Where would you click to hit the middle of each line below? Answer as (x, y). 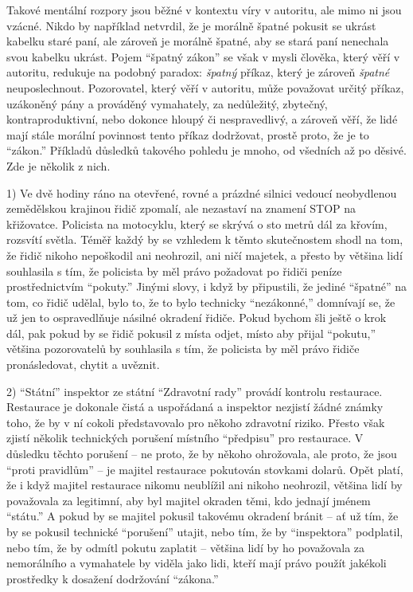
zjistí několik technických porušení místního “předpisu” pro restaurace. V (185, 438)
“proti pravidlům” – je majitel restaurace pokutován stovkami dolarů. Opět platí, (205, 469)
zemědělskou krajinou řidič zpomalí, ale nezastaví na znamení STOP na (181, 208)
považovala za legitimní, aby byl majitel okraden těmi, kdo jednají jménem (189, 500)
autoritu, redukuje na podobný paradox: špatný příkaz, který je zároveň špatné (198, 72)
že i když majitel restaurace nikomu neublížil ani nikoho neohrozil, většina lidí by (205, 485)
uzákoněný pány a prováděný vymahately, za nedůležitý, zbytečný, (167, 103)
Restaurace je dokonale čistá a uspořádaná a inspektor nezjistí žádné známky (195, 407)
